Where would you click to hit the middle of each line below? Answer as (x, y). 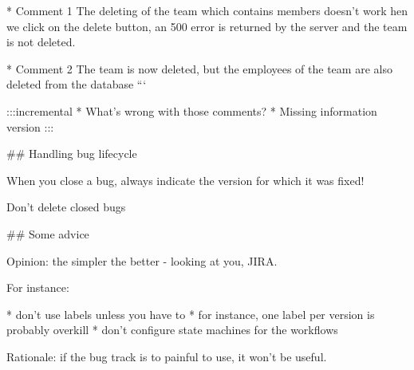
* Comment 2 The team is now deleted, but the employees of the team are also (199, 68)
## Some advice (48, 233)
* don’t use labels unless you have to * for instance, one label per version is (191, 314)
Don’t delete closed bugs (66, 207)
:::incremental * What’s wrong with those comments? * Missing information (192, 110)
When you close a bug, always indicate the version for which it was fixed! (185, 180)
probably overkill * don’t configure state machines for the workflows (172, 330)
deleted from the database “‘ (77, 84)
